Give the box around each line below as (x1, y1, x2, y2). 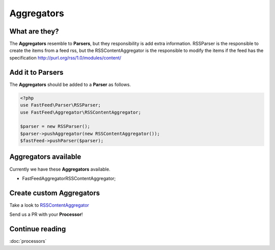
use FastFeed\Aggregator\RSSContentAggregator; (20, 109, 141, 115)
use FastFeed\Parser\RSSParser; (20, 102, 101, 108)
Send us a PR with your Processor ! (9, 211, 83, 217)
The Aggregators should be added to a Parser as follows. (9, 81, 131, 88)
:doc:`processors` (9, 238, 47, 244)
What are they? (9, 27, 59, 36)
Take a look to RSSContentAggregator (9, 202, 89, 208)
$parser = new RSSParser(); (20, 124, 90, 129)
